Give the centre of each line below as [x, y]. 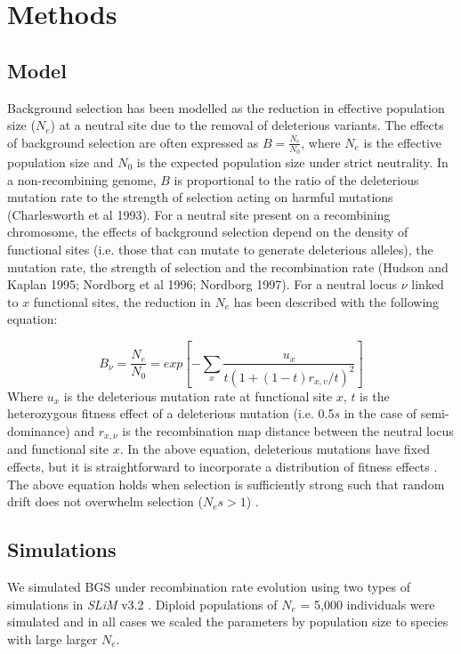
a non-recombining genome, [82, 179]
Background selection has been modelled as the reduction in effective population [226, 107]
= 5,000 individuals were [368, 604]
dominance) [39, 431]
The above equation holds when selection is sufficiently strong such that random [226, 484]
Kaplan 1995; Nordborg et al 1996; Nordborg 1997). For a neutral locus [202, 284]
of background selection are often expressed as [133, 142]
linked [428, 284]
